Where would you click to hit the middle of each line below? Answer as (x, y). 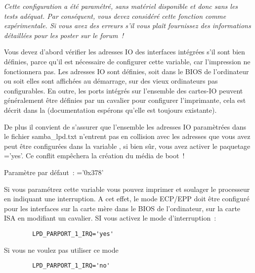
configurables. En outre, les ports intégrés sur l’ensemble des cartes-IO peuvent (124, 90)
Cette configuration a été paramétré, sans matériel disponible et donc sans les (121, 6)
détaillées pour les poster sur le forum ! (64, 35)
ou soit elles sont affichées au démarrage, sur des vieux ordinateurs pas (111, 81)
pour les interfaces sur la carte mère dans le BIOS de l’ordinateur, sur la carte (122, 208)
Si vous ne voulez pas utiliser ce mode (61, 250)
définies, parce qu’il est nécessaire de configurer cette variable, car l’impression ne (127, 61)
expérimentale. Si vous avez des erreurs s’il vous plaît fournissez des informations (127, 25)
